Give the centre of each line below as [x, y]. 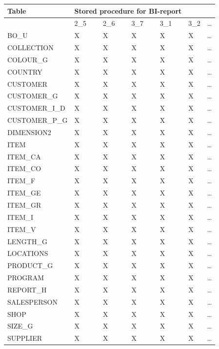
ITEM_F [21, 181]
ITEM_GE [24, 193]
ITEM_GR [24, 205]
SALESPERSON [32, 301]
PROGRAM [26, 278]
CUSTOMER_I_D [36, 108]
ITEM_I [20, 217]
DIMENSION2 [29, 132]
